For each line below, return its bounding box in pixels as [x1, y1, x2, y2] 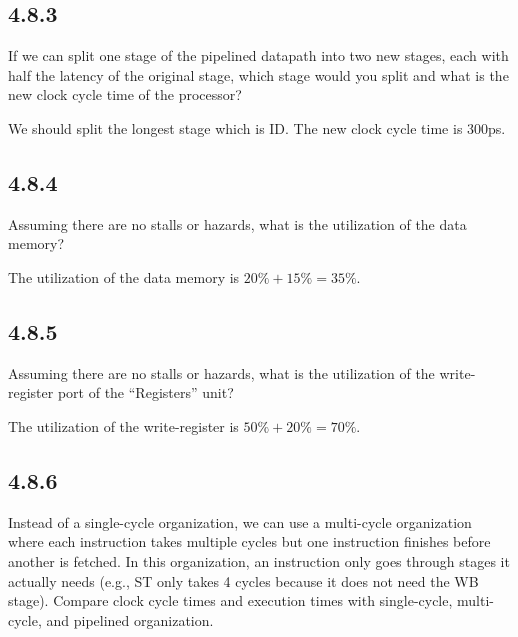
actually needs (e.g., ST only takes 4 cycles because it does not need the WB [8, 570, 479, 591]
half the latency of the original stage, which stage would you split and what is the [8, 64, 509, 85]
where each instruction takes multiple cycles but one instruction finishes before [8, 531, 491, 552]
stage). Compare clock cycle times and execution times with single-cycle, [8, 590, 453, 611]
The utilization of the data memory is [8, 266, 240, 287]
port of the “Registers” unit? [57, 382, 234, 403]
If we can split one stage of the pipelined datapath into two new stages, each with [8, 45, 509, 66]
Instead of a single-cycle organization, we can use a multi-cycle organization [8, 511, 472, 532]
